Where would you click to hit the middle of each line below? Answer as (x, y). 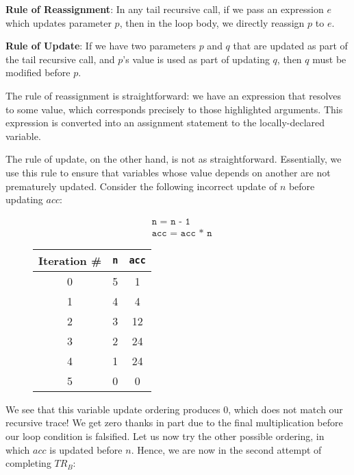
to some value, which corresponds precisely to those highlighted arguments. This (174, 109)
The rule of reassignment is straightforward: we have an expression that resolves (174, 95)
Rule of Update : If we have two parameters (101, 46)
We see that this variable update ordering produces (113, 409)
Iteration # (70, 260)
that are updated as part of (290, 46)
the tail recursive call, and (60, 59)
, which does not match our (286, 409)
